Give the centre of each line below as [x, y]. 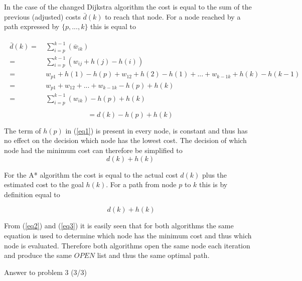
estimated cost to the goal [44, 184]
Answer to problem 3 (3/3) [46, 272]
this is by [213, 184]
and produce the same [38, 255]
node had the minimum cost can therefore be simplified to [93, 150]
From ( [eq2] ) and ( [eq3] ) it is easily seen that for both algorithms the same [119, 226]
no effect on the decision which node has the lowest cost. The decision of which [125, 140]
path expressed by [32, 26]
